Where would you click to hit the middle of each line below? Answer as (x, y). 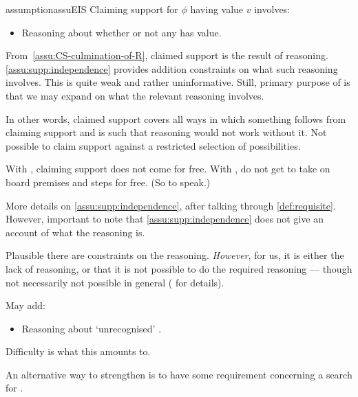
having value (217, 9)
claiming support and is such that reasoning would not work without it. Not (166, 132)
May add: (25, 305)
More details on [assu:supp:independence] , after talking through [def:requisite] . (171, 205)
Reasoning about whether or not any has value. (122, 32)
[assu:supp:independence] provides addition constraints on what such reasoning (172, 68)
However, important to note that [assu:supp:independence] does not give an (165, 219)
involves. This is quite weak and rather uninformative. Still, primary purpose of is (178, 82)
